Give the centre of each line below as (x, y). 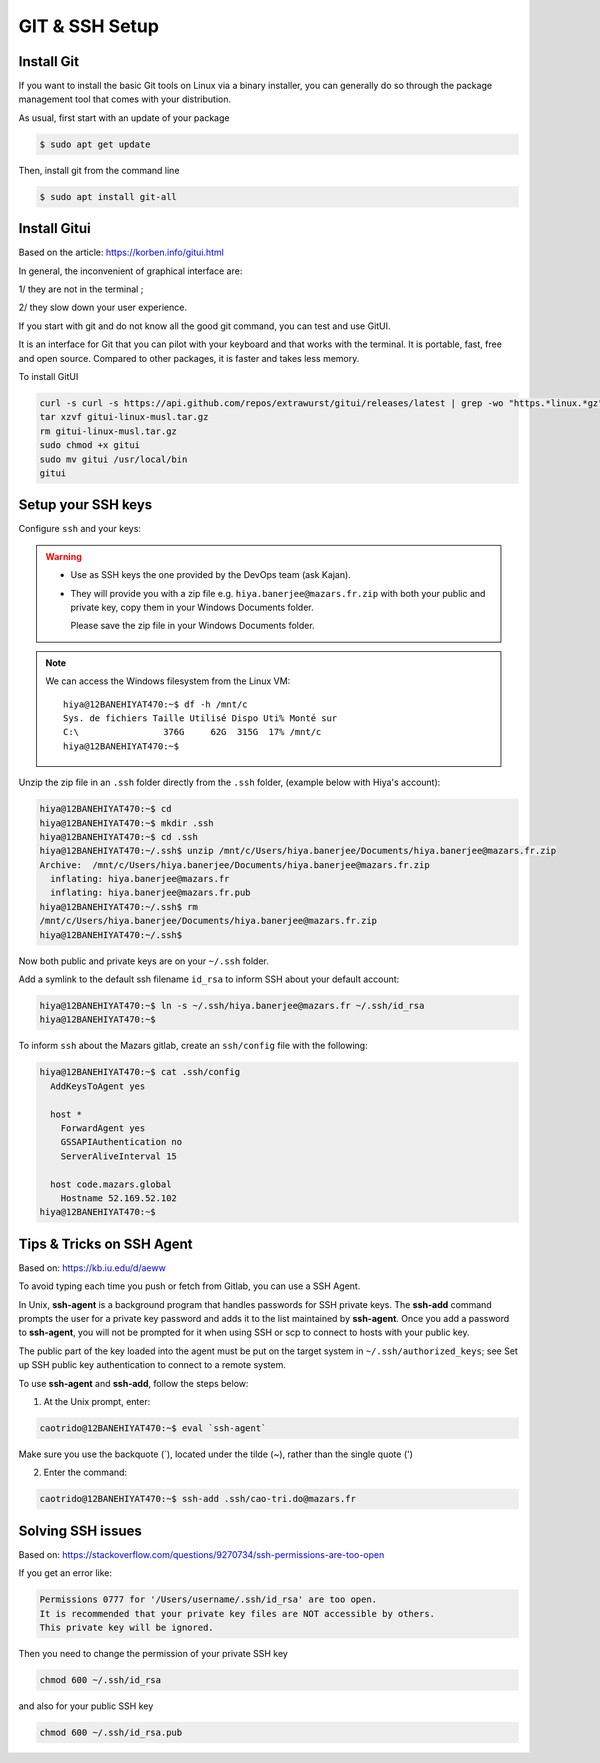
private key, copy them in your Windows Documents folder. (192, 607)
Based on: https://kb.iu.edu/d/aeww (92, 1267)
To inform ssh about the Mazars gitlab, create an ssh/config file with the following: (193, 1046)
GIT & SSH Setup (89, 26)
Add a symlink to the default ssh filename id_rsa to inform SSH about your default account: (209, 979)
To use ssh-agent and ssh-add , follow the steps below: (133, 1383)
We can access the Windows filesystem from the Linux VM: (168, 681)
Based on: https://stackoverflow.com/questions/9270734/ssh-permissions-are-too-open (201, 1554)
